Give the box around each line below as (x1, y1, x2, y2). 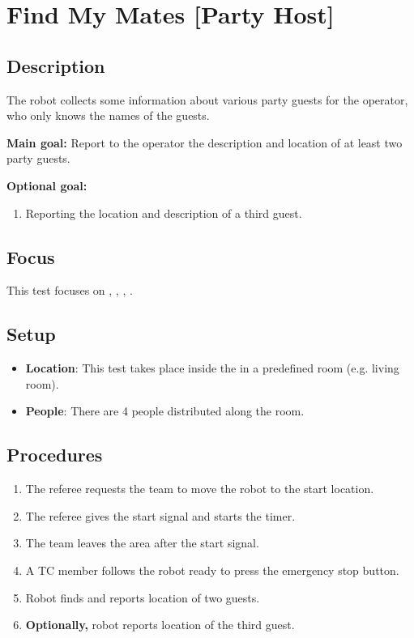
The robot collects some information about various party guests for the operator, (6, 91, 408, 108)
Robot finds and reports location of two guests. (25, 589, 260, 606)
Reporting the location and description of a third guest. (25, 204, 302, 221)
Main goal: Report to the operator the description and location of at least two (6, 134, 403, 151)
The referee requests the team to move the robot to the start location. (25, 480, 374, 497)
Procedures (6, 442, 103, 467)
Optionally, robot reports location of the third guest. (25, 616, 295, 633)
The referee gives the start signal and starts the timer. (25, 507, 296, 524)
